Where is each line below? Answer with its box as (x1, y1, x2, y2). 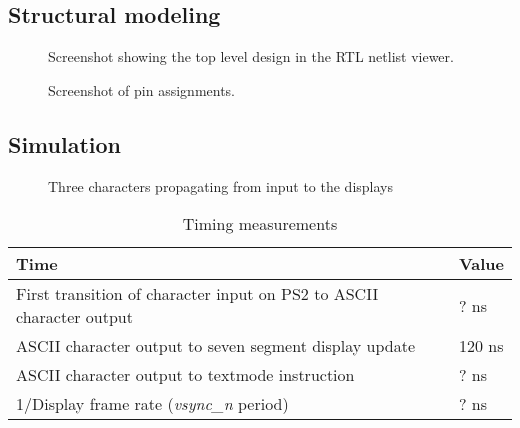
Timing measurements (182, 212, 338, 236)
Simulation (8, 128, 122, 159)
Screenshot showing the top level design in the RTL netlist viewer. (48, 46, 454, 67)
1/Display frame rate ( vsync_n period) (16, 392, 289, 416)
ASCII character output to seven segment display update (16, 334, 416, 358)
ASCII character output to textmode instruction (16, 363, 355, 387)
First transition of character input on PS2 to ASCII (16, 282, 379, 306)
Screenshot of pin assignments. (48, 79, 236, 100)
